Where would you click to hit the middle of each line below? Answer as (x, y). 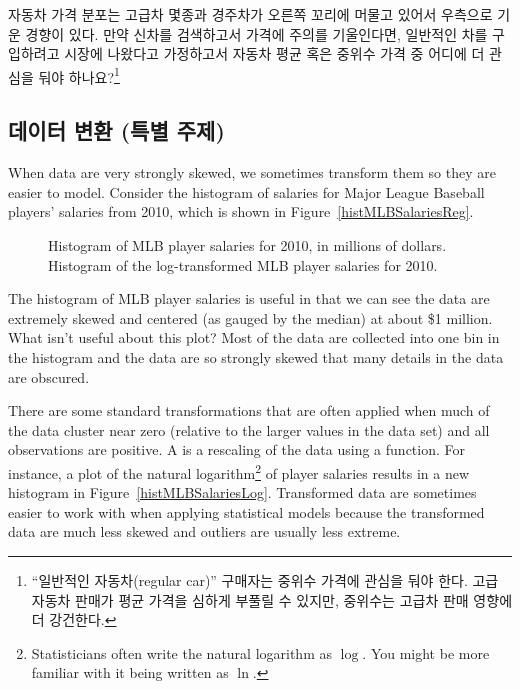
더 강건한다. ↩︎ (74, 619)
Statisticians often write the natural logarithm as (181, 652)
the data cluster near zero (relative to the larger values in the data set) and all (249, 429)
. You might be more (426, 652)
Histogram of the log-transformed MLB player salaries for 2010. (243, 264)
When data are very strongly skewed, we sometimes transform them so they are (252, 172)
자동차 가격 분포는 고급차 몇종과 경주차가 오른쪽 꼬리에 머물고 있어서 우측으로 (250, 14)
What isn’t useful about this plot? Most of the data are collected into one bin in (254, 337)
